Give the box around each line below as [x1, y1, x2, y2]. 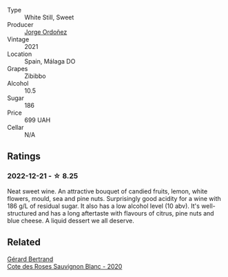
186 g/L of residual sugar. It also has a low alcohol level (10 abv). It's [7, 202, 200, 210]
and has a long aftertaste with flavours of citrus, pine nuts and [38, 209, 215, 217]
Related [7, 236, 41, 248]
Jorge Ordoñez [24, 28, 68, 36]
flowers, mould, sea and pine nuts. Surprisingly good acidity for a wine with [7, 194, 222, 202]
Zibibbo [24, 72, 46, 80]
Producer [7, 21, 34, 28]
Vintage [7, 35, 30, 44]
